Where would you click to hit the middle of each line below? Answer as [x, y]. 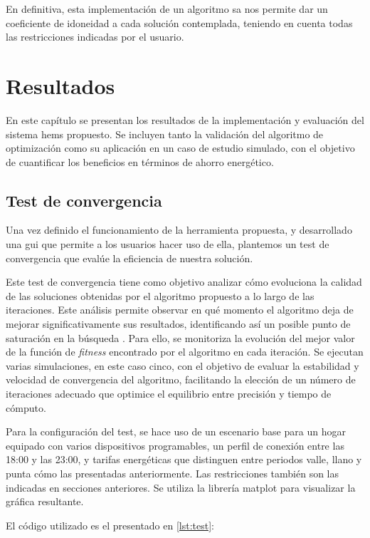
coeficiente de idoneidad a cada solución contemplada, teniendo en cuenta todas [179, 22]
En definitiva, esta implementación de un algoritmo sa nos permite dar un [167, 9]
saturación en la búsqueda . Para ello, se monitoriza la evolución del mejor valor [180, 337]
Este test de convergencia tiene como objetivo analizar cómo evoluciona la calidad [184, 282]
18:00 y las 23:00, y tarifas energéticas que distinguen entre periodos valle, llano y [184, 459]
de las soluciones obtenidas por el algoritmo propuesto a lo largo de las [160, 295]
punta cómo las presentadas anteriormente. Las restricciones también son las [173, 473]
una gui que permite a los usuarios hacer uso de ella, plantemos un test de [168, 244]
